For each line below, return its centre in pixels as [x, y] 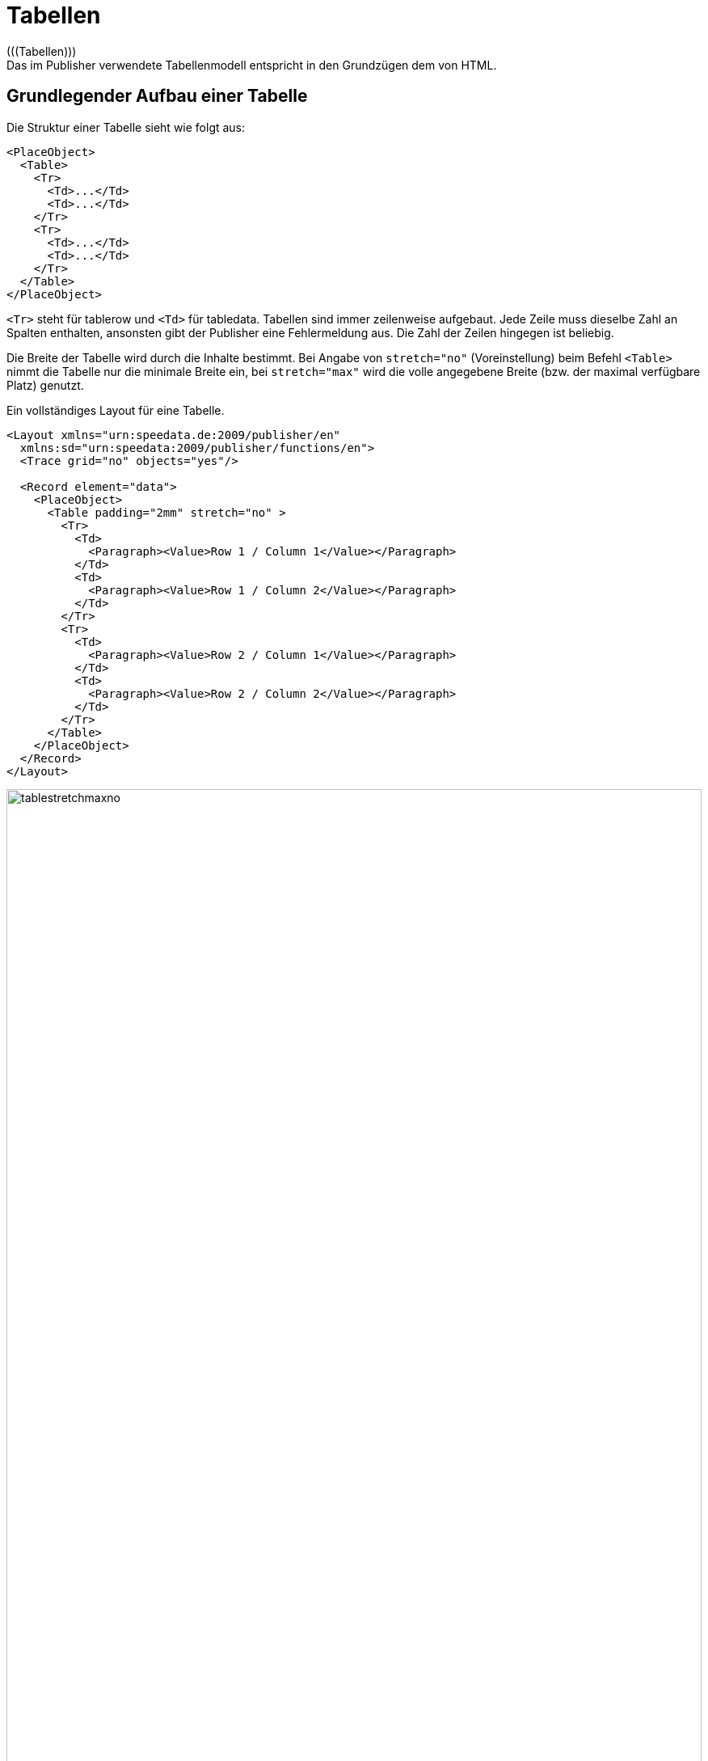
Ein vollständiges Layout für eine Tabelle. [116, 410]
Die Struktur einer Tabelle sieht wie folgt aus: [126, 127]
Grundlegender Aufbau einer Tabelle [157, 96]
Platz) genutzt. [45, 385]
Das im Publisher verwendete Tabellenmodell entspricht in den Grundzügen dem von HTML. [252, 65]
